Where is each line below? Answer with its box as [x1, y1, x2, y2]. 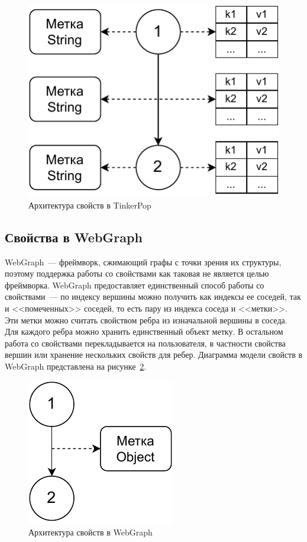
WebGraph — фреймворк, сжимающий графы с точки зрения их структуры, [5, 255, 282, 268]
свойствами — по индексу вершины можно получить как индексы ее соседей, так [5, 290, 301, 303]
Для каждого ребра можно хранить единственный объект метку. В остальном [5, 325, 283, 338]
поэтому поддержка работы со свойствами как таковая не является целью [5, 267, 269, 280]
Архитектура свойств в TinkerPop [28, 198, 151, 211]
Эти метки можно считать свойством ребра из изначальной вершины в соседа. [5, 313, 287, 326]
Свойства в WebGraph [5, 227, 143, 246]
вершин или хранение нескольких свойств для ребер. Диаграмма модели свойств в [5, 348, 303, 361]
